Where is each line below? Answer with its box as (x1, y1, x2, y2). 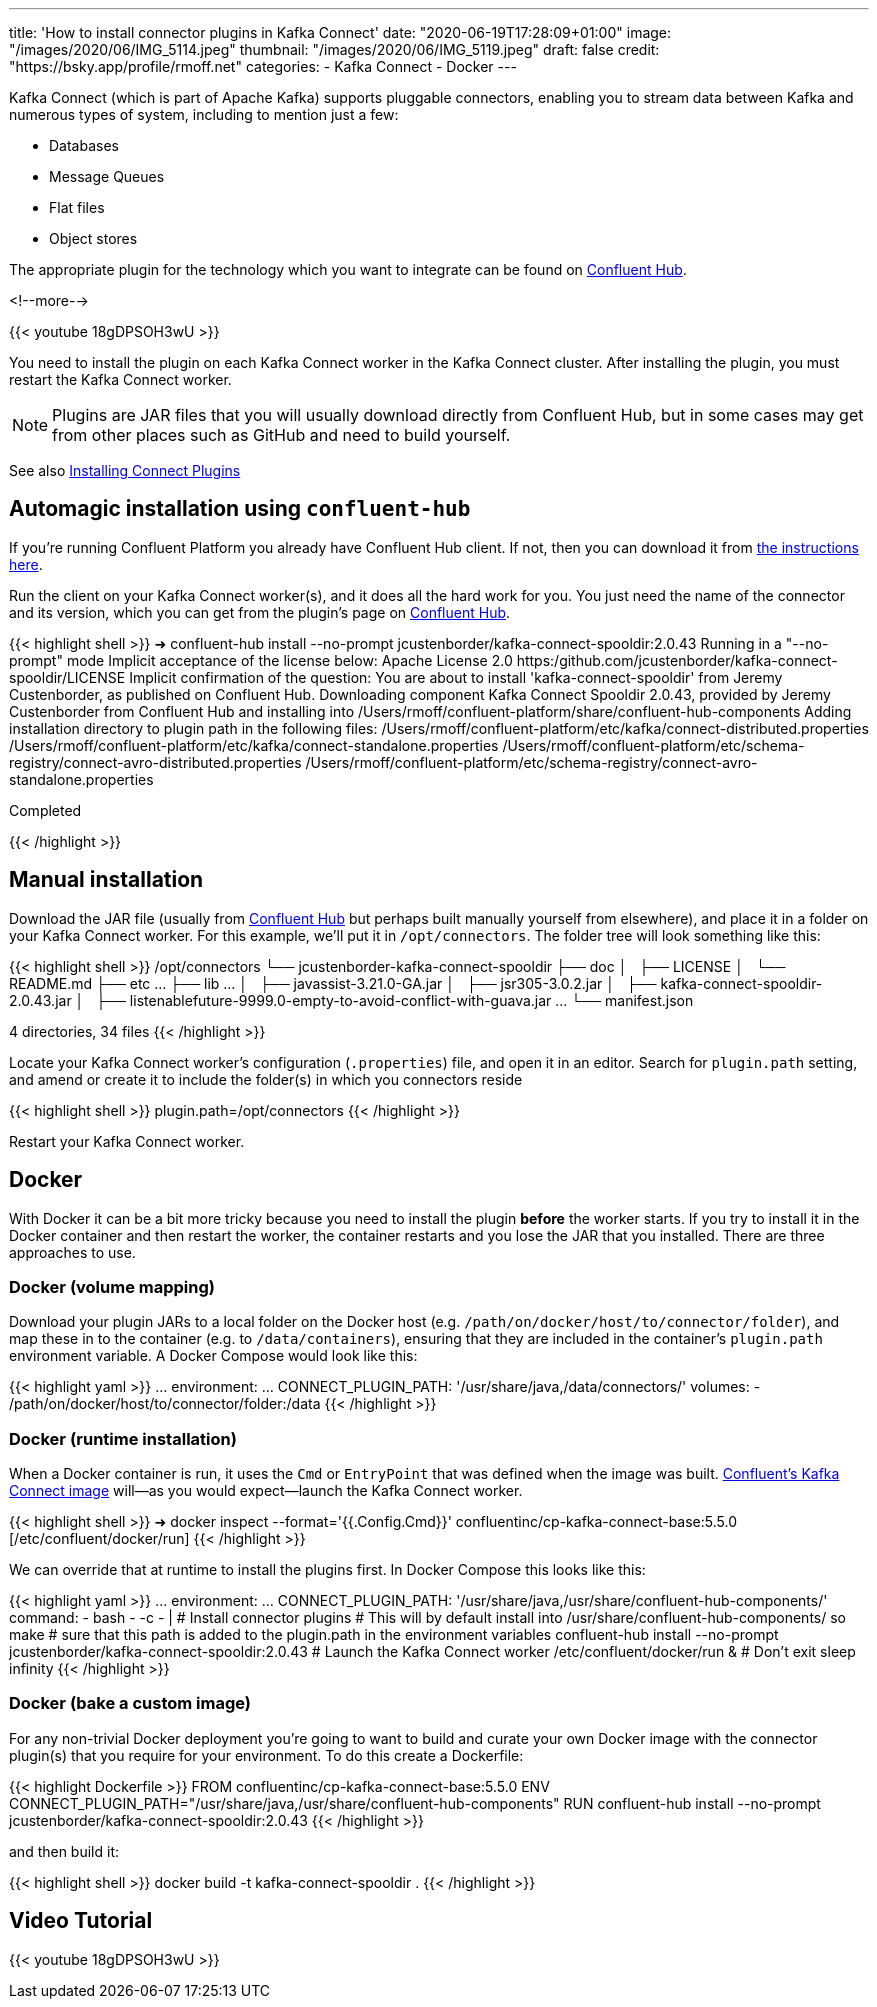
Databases (49, 137, 119, 154)
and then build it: (9, 1842, 120, 1860)
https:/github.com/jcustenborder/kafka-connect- (516, 651, 838, 669)
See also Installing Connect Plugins (9, 462, 241, 479)
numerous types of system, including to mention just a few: (9, 106, 399, 123)
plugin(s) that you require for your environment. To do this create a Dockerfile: (9, 1746, 524, 1764)
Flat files (49, 199, 105, 216)
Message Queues (49, 168, 165, 185)
